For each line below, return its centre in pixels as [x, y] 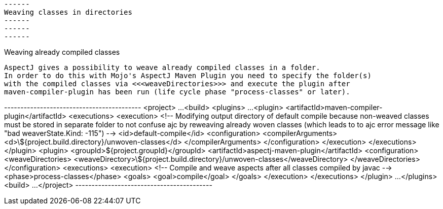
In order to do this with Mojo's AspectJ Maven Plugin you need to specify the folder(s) [188, 76]
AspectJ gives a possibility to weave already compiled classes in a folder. [162, 67]
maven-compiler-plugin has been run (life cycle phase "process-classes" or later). [177, 92]
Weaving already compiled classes [62, 52]
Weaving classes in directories [68, 12]
